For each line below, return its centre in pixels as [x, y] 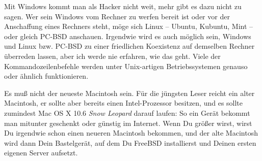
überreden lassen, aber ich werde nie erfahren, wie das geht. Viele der [112, 56]
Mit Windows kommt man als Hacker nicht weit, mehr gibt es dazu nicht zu [123, 6]
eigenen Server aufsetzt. [41, 153]
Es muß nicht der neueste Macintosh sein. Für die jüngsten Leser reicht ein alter [129, 93]
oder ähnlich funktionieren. [46, 76]
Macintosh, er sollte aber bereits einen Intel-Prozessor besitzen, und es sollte [124, 103]
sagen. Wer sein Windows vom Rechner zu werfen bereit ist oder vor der [117, 16]
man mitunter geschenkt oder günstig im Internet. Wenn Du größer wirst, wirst [128, 123]
